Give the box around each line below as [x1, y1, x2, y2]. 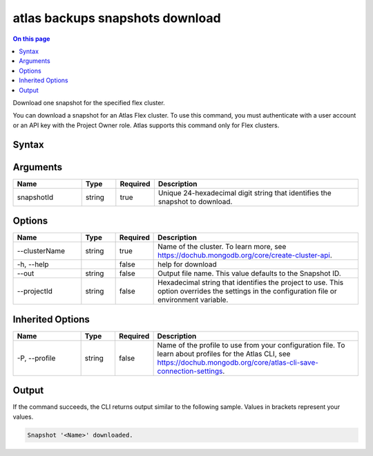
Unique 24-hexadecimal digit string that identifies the [157, 188, 332, 197]
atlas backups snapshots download [12, 10, 221, 26]
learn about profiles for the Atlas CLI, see [157, 349, 291, 358]
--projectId [17, 286, 53, 296]
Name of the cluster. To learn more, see [157, 242, 287, 252]
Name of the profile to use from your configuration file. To [157, 340, 345, 349]
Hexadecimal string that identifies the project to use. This [157, 277, 344, 287]
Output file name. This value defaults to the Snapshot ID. [157, 268, 341, 278]
